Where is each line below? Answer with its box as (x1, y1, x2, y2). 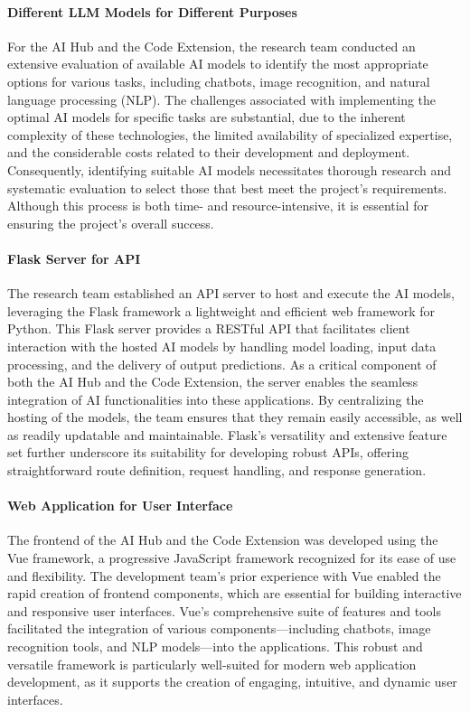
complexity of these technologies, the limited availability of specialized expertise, (7, 125, 453, 144)
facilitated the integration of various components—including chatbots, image (7, 619, 431, 638)
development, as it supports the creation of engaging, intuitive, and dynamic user (7, 672, 457, 691)
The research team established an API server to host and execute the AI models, (7, 284, 456, 303)
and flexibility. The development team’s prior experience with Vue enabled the (7, 566, 441, 585)
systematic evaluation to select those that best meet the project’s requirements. (7, 178, 447, 197)
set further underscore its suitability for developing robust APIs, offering (7, 443, 409, 462)
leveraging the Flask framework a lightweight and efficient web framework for (7, 301, 435, 320)
